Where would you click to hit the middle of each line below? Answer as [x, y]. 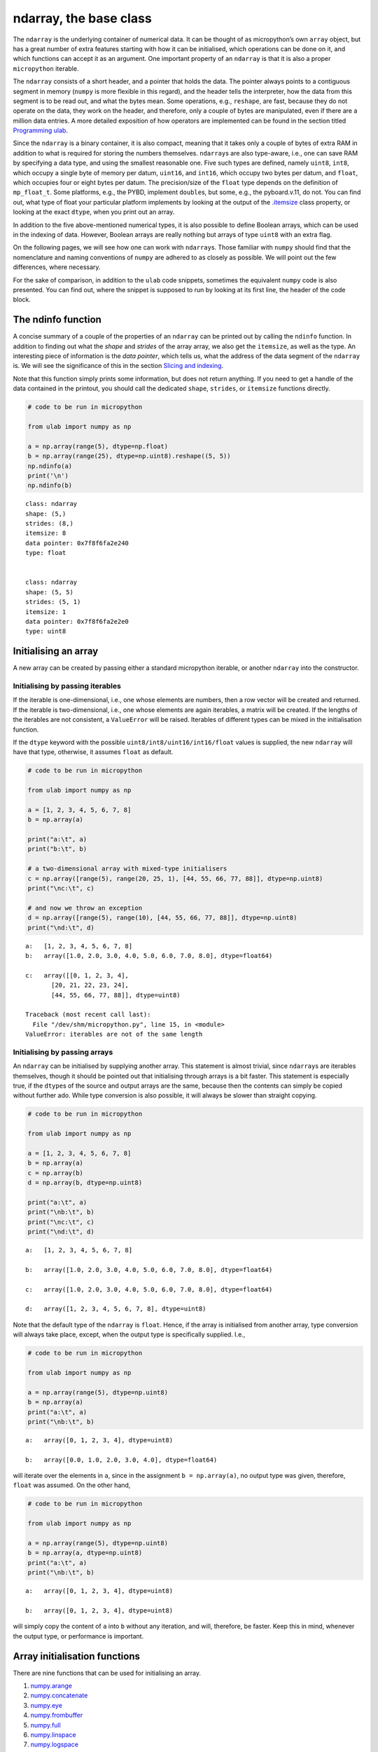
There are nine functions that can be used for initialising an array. [107, 1673]
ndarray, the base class [82, 18]
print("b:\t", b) [57, 849]
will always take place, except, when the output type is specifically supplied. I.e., [129, 1334]
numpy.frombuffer [57, 1715]
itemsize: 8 [46, 533]
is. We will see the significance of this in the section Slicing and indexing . [118, 366]
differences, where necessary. [57, 267]
